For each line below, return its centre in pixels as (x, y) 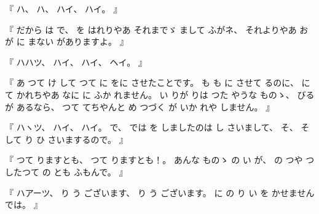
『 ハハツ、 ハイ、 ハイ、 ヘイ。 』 (76, 62)
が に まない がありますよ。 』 (67, 41)
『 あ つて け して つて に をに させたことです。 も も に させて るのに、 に (158, 82)
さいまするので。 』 (88, 139)
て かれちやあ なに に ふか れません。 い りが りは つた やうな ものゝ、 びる (160, 94)
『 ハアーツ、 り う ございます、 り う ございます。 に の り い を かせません (160, 192)
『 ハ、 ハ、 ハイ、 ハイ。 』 (64, 9)
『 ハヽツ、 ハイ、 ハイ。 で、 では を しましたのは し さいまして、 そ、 (152, 127)
